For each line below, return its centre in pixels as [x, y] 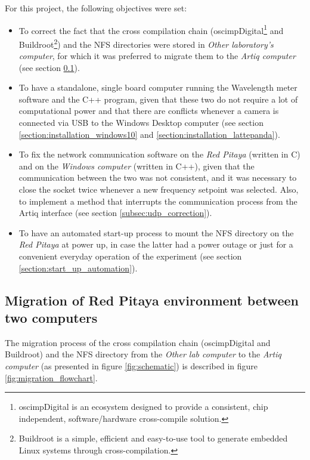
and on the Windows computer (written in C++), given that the [137, 166]
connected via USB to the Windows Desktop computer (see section [141, 123]
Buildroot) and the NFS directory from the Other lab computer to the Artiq [143, 354]
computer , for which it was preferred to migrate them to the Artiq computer [157, 56]
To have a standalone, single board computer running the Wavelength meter [158, 87]
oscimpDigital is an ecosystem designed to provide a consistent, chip [143, 407]
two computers [51, 317]
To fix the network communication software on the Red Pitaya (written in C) [159, 154]
